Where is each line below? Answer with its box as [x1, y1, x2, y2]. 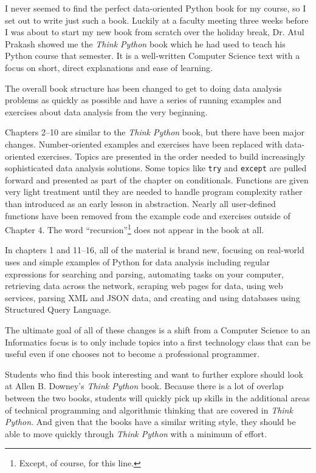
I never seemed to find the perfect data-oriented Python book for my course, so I [5, 2, 306, 14]
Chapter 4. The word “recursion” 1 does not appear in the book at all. [5, 222, 264, 236]
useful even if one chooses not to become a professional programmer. [5, 347, 259, 360]
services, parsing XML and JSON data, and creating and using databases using [5, 291, 300, 304]
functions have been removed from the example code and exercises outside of [5, 209, 290, 222]
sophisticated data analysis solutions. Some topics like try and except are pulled [5, 162, 307, 174]
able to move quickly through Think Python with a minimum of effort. [5, 427, 267, 440]
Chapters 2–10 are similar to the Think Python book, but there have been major [5, 126, 305, 138]
